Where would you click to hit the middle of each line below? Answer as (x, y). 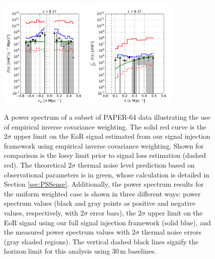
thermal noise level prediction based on (136, 165)
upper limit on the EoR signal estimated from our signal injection (112, 136)
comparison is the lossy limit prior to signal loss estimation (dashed (105, 155)
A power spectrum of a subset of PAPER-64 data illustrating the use (107, 117)
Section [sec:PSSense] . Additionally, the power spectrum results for (104, 184)
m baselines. (138, 251)
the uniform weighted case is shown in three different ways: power (102, 193)
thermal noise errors (172, 232)
